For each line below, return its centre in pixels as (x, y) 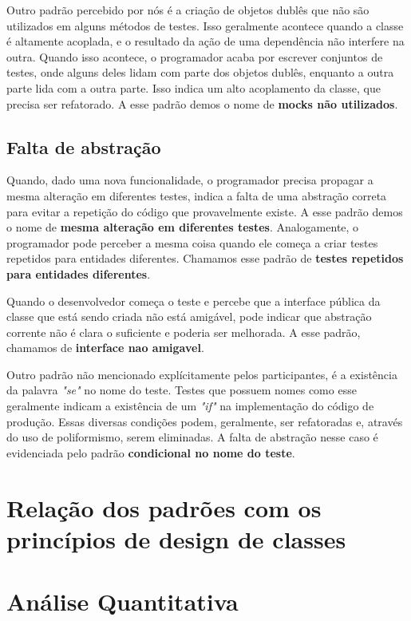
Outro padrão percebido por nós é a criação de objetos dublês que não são (188, 10)
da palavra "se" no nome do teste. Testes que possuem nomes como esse (182, 390)
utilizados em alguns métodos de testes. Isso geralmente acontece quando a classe (205, 25)
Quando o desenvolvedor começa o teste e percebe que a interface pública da (194, 301)
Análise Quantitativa (123, 601)
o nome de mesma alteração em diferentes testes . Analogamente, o (183, 227)
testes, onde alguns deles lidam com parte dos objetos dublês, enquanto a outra (200, 72)
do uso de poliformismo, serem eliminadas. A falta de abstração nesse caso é (192, 437)
